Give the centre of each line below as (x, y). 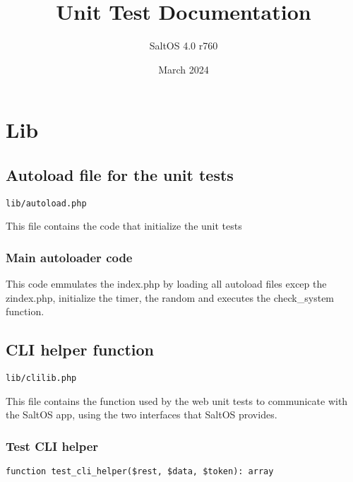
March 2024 (184, 69)
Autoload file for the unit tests (120, 174)
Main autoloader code (69, 257)
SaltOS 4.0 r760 (184, 46)
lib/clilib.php (41, 378)
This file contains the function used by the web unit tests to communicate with (177, 400)
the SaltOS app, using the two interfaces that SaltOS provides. (142, 415)
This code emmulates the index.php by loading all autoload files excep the (166, 284)
